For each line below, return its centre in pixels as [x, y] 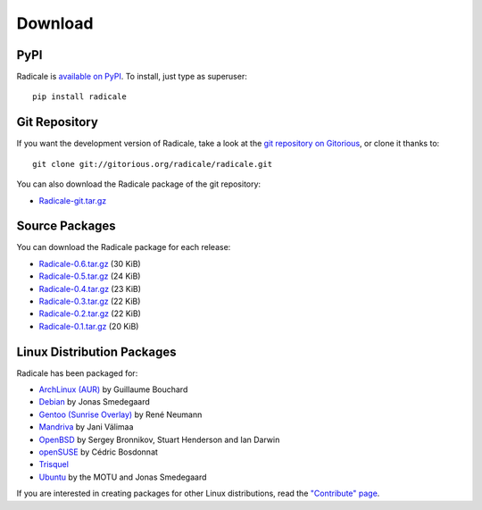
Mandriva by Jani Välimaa [86, 427]
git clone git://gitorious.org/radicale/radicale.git [152, 164]
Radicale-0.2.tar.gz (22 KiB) [90, 314]
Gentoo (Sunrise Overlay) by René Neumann [120, 414]
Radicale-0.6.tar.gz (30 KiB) [90, 263]
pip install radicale [79, 97]
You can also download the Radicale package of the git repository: [139, 184]
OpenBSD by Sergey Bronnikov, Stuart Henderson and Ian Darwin [159, 439]
